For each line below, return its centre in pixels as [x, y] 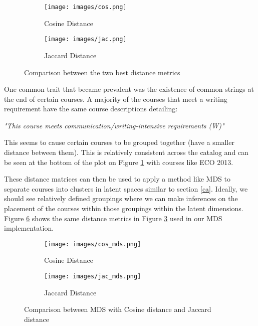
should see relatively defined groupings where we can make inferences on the [121, 198]
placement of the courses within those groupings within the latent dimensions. [124, 208]
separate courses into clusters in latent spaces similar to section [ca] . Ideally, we [126, 188]
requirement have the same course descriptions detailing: [91, 109]
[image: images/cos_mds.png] [93, 244]
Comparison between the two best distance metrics [102, 72]
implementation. [29, 228]
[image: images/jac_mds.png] [93, 277]
